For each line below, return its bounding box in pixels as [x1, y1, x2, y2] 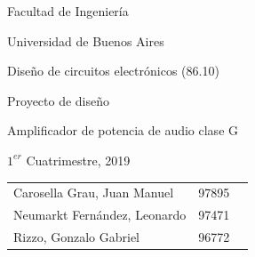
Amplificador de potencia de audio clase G [7, 121, 238, 140]
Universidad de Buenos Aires [7, 31, 164, 50]
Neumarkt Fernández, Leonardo [13, 205, 187, 224]
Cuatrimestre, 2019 [26, 150, 131, 169]
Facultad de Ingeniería [7, 2, 129, 20]
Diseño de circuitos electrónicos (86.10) [7, 61, 219, 80]
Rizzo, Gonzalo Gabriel [13, 228, 139, 245]
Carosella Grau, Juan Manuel [13, 183, 174, 202]
